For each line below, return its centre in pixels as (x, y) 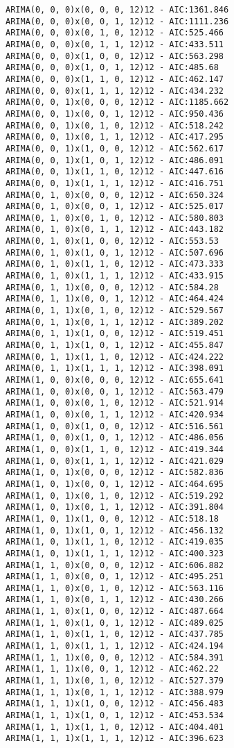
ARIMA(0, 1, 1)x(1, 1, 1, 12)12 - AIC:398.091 (115, 368)
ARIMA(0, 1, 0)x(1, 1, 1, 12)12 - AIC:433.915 (115, 276)
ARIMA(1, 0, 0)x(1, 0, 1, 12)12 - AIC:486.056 (115, 438)
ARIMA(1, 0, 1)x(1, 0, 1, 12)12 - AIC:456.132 (115, 530)
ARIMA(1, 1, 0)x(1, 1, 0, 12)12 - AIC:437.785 (115, 634)
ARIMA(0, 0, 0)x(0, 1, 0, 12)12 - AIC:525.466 (115, 33)
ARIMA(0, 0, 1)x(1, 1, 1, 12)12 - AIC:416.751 (115, 183)
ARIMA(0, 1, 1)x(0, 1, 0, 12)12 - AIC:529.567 (115, 311)
